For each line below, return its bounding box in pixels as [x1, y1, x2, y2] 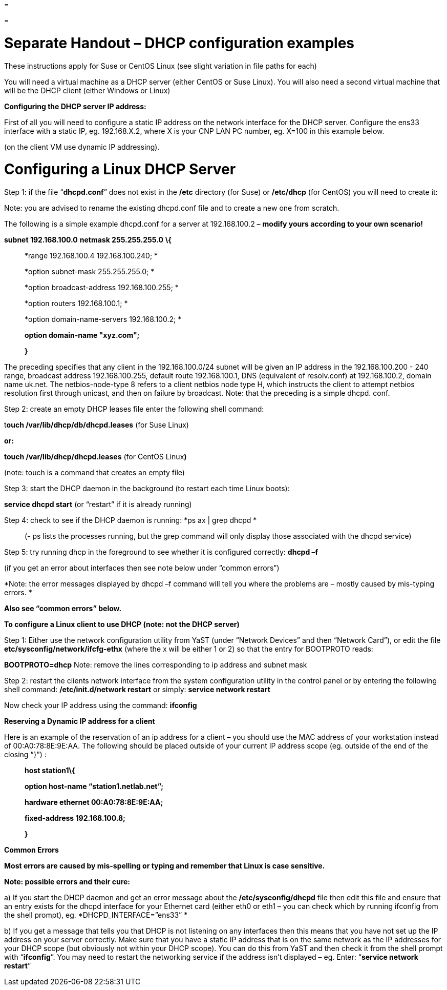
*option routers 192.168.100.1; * [25, 299, 128, 308]
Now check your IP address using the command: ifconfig [4, 701, 197, 710]
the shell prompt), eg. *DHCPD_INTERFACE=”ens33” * [4, 911, 188, 919]
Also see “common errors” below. [4, 604, 122, 613]
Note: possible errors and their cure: [4, 877, 131, 886]
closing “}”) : [4, 750, 47, 759]
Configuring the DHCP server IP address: [4, 102, 146, 111]
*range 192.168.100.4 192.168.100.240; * [25, 251, 158, 260]
